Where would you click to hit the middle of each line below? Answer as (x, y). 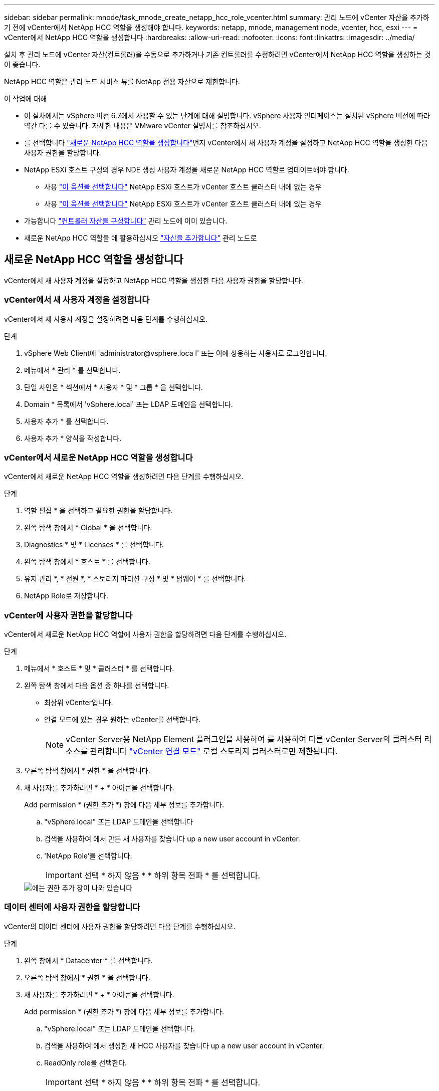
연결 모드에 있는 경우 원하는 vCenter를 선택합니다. (122, 720)
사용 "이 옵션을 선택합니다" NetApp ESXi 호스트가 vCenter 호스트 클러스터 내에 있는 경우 (183, 204)
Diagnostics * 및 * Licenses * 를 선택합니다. (94, 545)
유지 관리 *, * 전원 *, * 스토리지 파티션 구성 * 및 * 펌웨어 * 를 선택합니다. (135, 579)
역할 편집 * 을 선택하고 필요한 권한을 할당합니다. (98, 511)
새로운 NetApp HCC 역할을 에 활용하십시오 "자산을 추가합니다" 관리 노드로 (141, 238)
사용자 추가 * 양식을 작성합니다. (73, 438)
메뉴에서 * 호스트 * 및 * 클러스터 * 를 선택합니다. (99, 669)
